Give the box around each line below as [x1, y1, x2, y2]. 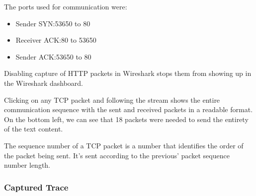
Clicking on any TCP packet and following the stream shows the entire [4, 94, 220, 105]
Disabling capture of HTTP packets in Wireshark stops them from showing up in [4, 68, 252, 78]
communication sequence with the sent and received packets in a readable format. [4, 104, 253, 115]
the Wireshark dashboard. [4, 77, 83, 88]
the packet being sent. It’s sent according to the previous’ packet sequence [4, 150, 230, 160]
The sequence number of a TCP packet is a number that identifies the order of [4, 140, 244, 150]
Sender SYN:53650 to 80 [15, 18, 90, 28]
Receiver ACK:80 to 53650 [15, 35, 96, 45]
